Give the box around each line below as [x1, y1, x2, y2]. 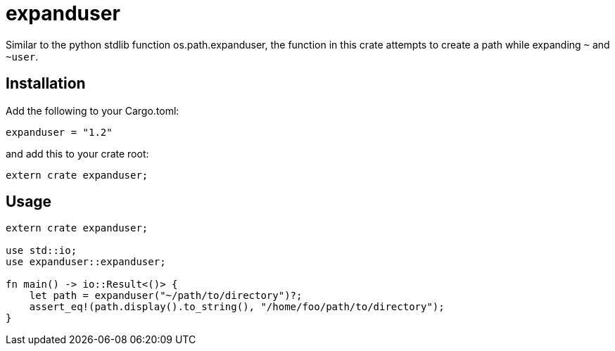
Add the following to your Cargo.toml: [6, 104, 179, 117]
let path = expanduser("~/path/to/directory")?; [29, 290, 303, 302]
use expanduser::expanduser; [6, 256, 166, 268]
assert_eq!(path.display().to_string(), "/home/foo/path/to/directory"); [29, 301, 445, 313]
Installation [6, 75, 86, 93]
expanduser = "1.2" [6, 126, 113, 138]
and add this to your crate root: [6, 147, 149, 160]
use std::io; [6, 245, 77, 257]
